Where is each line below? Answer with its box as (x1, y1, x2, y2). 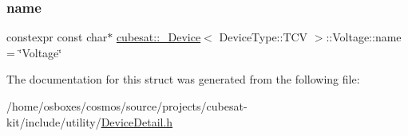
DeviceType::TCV (219, 29, 308, 45)
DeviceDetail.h (101, 113, 173, 130)
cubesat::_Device (116, 29, 201, 45)
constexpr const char (6, 29, 108, 45)
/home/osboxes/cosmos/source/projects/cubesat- (6, 98, 248, 114)
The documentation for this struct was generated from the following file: (6, 71, 360, 87)
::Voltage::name (326, 29, 402, 45)
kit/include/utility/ (6, 113, 101, 130)
